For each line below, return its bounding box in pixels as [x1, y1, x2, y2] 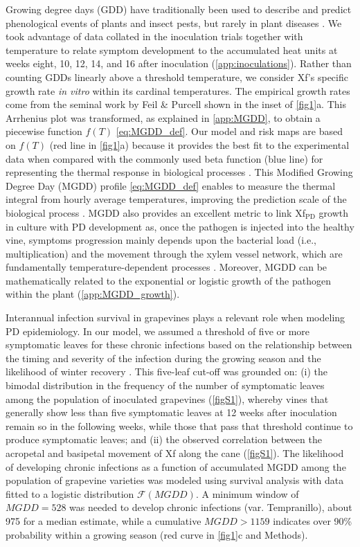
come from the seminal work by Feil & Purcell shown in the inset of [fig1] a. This [6, 97, 346, 111]
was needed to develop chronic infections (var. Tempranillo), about [69, 500, 352, 514]
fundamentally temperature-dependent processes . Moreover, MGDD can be [6, 260, 327, 274]
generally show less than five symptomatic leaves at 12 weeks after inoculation [6, 405, 337, 420]
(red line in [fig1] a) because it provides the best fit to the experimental [49, 137, 350, 152]
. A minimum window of [195, 486, 299, 501]
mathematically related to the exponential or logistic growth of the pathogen [6, 273, 331, 287]
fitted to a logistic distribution [6, 486, 134, 501]
